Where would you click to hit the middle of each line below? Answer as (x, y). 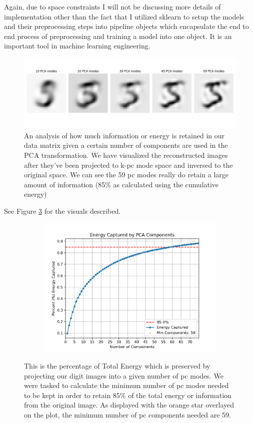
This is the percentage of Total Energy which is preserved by (117, 366)
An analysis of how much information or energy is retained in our (124, 135)
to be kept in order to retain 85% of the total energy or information (128, 395)
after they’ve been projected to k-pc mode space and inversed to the (128, 165)
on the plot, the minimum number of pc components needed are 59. (127, 415)
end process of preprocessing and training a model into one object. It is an (118, 36)
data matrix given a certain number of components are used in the (126, 145)
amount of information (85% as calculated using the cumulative (121, 184)
